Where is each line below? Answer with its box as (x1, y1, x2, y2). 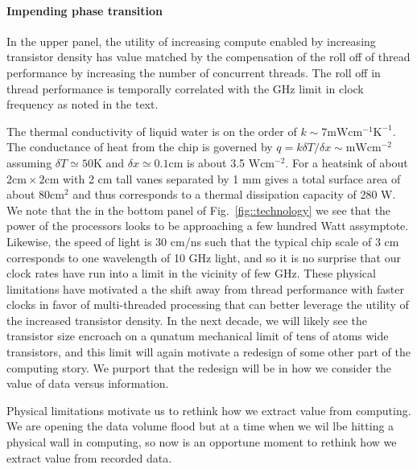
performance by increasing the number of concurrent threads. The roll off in (6, 64, 381, 80)
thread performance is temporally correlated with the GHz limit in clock (6, 80, 364, 97)
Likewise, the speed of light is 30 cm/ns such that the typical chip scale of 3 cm (6, 232, 399, 249)
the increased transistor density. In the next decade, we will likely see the (6, 311, 368, 328)
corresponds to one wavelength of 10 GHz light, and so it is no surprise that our (6, 249, 401, 265)
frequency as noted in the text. (6, 96, 159, 113)
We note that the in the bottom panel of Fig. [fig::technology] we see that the (6, 201, 391, 218)
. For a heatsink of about (285, 154, 408, 171)
